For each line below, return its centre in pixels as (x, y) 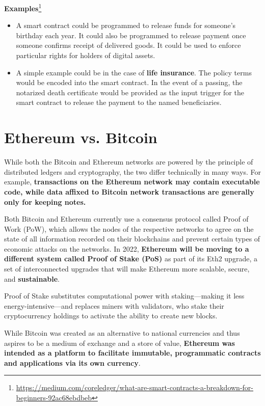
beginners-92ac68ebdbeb (54, 397)
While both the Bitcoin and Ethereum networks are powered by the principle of (129, 162)
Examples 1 (23, 7)
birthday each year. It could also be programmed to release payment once (131, 35)
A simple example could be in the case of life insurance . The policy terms (134, 72)
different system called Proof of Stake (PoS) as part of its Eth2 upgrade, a (131, 259)
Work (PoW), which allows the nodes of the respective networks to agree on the (129, 228)
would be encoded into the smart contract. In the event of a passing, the (129, 82)
